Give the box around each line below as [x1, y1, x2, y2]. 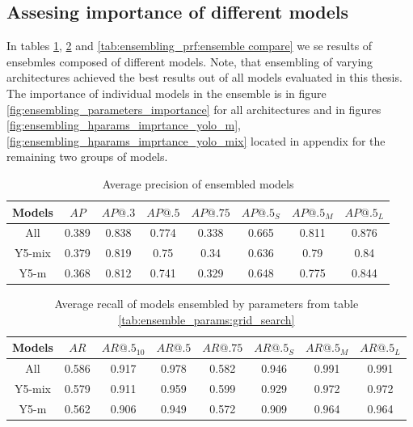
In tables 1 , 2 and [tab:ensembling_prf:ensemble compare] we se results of [6, 37, 373, 54]
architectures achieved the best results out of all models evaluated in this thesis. [6, 69, 402, 86]
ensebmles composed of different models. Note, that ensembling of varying [6, 53, 373, 70]
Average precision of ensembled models [102, 175, 294, 192]
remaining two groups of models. [6, 148, 168, 165]
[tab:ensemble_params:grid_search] [118, 311, 295, 328]
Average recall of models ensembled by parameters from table [54, 295, 359, 312]
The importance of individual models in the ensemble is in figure [6, 84, 327, 101]
